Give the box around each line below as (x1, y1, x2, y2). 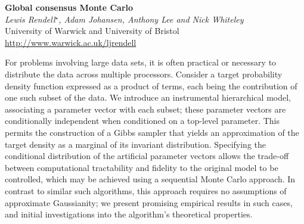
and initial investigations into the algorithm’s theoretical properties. (5, 208, 253, 220)
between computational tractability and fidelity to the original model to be (5, 161, 278, 173)
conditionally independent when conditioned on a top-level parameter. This (5, 114, 280, 127)
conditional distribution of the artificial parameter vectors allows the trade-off (5, 150, 289, 162)
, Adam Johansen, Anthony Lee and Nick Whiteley (58, 13, 244, 25)
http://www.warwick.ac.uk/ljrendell (5, 36, 137, 48)
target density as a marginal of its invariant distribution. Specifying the (5, 138, 266, 150)
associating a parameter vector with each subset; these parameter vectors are (5, 102, 286, 115)
